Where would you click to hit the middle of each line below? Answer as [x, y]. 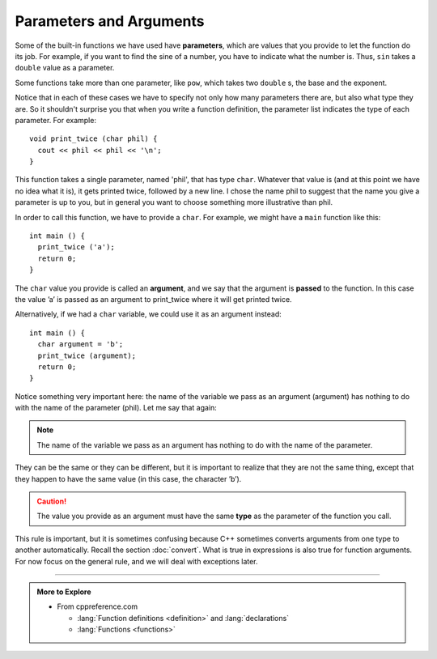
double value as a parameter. [65, 68]
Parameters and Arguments [110, 21]
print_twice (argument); [87, 355]
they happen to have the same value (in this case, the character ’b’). [128, 478]
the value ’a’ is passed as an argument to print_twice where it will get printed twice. [153, 299]
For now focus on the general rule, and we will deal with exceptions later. [136, 561]
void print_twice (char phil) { [93, 139]
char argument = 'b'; [81, 344]
